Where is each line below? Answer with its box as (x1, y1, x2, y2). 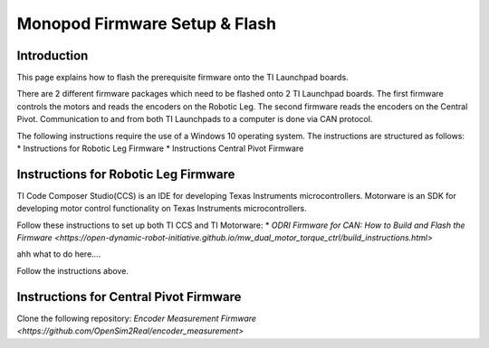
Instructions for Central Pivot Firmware (16, 289, 242, 305)
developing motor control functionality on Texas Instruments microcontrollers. (16, 203, 307, 214)
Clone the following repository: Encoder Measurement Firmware (16, 313, 257, 324)
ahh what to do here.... (16, 249, 101, 259)
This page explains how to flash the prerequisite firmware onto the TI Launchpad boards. (16, 72, 349, 83)
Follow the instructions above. (16, 265, 129, 276)
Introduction (16, 48, 89, 63)
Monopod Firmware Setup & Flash (16, 14, 276, 33)
